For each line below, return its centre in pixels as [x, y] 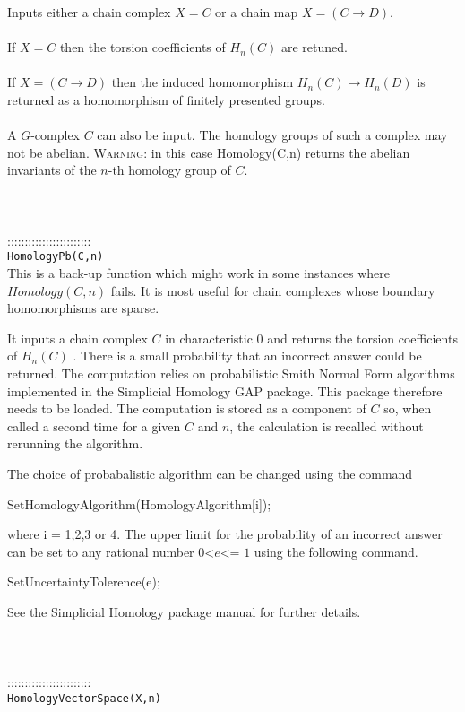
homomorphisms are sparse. [83, 308]
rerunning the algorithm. [75, 443]
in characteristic [209, 338]
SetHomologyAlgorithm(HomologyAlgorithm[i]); [139, 504]
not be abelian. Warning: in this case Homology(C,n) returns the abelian [209, 152]
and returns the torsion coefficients [362, 338]
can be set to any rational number [101, 551]
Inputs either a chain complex [89, 12]
